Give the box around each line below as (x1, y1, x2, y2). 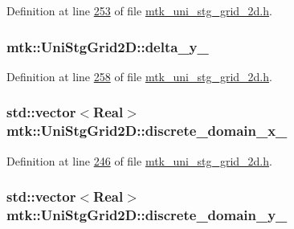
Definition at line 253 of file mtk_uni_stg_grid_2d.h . (6, 2, 272, 18)
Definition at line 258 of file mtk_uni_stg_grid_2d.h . (6, 67, 272, 84)
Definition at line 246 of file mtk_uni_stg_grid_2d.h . (6, 152, 272, 169)
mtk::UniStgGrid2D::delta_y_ (6, 36, 209, 56)
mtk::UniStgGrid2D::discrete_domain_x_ (6, 121, 288, 141)
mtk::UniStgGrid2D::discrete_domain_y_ (6, 204, 288, 224)
